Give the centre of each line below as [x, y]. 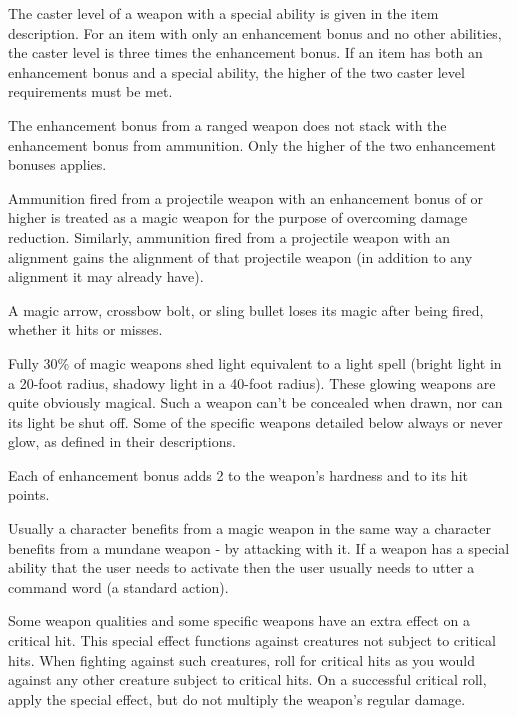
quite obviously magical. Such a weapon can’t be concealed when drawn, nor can [255, 402]
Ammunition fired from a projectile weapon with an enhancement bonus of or [246, 197]
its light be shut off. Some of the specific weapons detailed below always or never [255, 421]
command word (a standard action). [118, 586]
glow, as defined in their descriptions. [122, 441]
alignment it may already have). [106, 276]
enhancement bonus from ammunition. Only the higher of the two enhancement [252, 144]
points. [29, 494]
